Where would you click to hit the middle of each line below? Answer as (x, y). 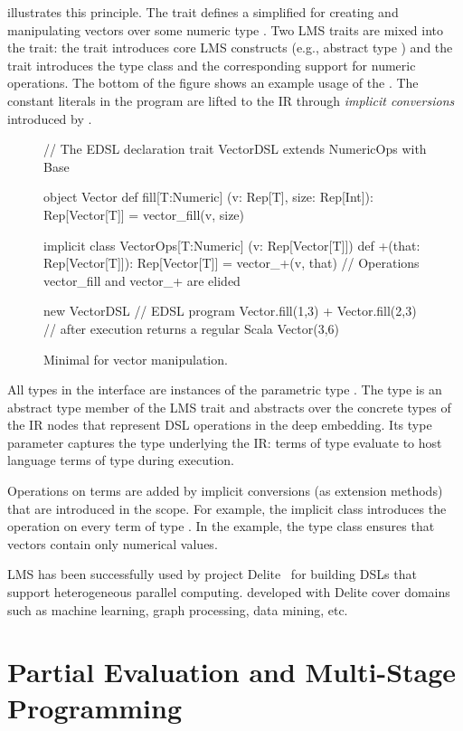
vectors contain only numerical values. (113, 543)
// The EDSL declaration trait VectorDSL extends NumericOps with (235, 149)
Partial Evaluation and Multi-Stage (232, 672)
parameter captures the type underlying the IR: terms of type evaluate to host (225, 442)
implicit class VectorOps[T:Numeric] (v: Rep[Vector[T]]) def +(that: (232, 245)
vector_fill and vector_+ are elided (142, 280)
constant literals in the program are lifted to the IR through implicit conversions (231, 100)
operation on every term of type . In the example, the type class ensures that (221, 526)
